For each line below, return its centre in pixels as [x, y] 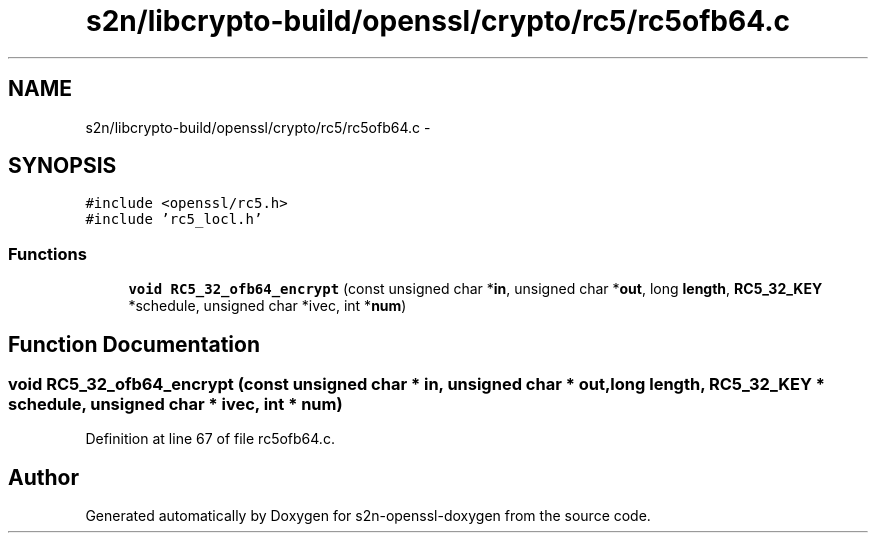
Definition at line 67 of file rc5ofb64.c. [210, 439]
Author [43, 477]
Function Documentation [134, 344]
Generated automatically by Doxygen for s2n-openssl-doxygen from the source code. [368, 516]
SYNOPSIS [62, 166]
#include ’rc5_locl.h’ [174, 219]
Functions [47, 253]
